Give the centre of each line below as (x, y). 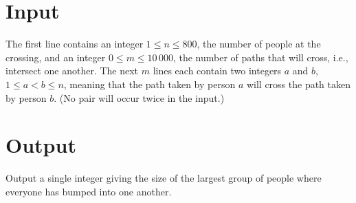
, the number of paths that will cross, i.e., (260, 57)
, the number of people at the (259, 44)
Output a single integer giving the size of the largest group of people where (164, 178)
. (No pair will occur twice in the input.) (139, 97)
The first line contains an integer (75, 44)
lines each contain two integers (217, 71)
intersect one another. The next (72, 71)
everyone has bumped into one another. (89, 191)
